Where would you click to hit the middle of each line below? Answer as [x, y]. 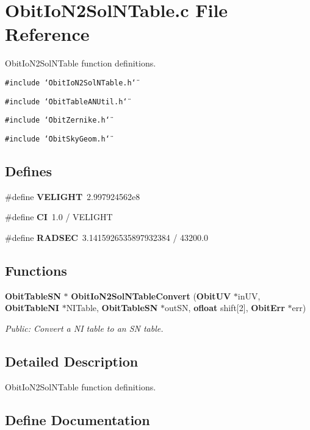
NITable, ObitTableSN [112, 308]
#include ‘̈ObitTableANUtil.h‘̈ [66, 102]
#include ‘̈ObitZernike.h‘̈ [57, 120]
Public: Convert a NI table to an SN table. [84, 328]
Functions [36, 270]
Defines [29, 170]
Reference [47, 34]
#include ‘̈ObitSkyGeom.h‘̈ [57, 139]
